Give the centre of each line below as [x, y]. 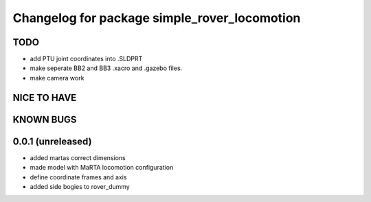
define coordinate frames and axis [78, 177]
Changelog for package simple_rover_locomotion [157, 18]
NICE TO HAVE [45, 97]
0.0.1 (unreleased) [52, 141]
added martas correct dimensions [78, 157]
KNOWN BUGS [45, 119]
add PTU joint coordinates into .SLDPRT [86, 59]
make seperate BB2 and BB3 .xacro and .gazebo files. [106, 68]
